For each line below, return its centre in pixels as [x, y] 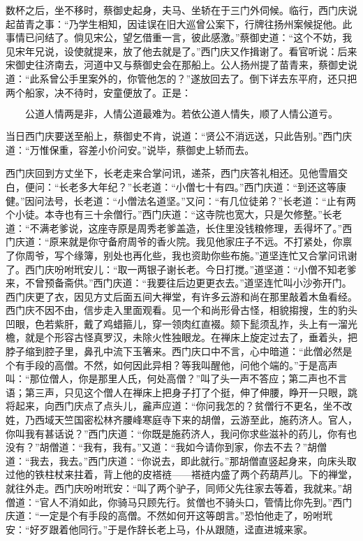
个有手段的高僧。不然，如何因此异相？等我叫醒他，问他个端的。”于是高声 [172, 365]
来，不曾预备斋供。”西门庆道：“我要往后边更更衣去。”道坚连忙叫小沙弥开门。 [179, 283]
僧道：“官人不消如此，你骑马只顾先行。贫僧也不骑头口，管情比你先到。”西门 [179, 502]
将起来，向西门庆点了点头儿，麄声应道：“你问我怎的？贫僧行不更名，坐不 [174, 406]
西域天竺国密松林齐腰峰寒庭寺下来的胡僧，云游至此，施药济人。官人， [196, 420]
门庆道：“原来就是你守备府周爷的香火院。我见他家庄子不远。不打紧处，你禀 [179, 241]
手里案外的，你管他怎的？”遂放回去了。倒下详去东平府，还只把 [213, 78]
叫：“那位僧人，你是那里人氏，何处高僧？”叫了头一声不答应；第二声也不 [172, 378]
